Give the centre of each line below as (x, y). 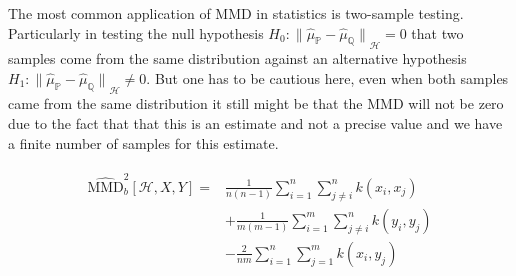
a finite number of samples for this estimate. (143, 142)
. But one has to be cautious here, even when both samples (327, 77)
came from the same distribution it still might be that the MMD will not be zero (256, 103)
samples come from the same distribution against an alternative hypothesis (237, 58)
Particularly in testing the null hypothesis (136, 32)
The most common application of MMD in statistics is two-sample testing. (236, 13)
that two (437, 32)
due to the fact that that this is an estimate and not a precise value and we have (255, 122)
